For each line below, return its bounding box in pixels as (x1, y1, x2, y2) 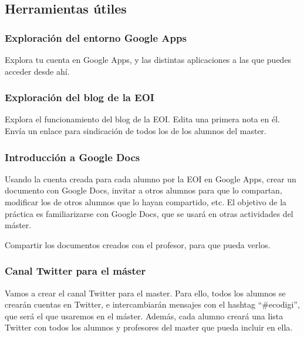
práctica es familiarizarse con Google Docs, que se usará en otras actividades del (5, 207, 293, 219)
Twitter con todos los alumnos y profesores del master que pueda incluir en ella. (5, 321, 293, 333)
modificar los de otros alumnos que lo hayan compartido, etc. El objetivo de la (5, 196, 287, 208)
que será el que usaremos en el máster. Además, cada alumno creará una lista (5, 309, 283, 322)
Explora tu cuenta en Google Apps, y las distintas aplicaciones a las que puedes (5, 54, 292, 65)
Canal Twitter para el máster (5, 263, 146, 278)
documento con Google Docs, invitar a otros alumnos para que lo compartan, (5, 184, 282, 196)
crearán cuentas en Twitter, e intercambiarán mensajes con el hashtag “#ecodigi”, (5, 298, 300, 311)
